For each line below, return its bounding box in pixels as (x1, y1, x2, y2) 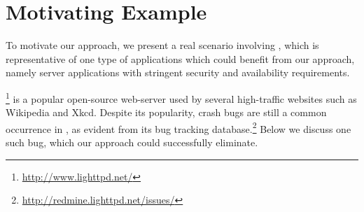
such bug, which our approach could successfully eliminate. (6, 135, 258, 149)
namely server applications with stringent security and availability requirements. (6, 65, 350, 80)
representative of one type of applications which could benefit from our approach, (6, 51, 355, 66)
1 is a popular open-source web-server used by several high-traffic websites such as (6, 89, 357, 106)
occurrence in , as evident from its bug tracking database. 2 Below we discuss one (6, 119, 351, 136)
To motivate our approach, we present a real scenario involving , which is (6, 38, 319, 52)
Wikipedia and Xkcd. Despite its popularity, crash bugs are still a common (6, 105, 327, 120)
